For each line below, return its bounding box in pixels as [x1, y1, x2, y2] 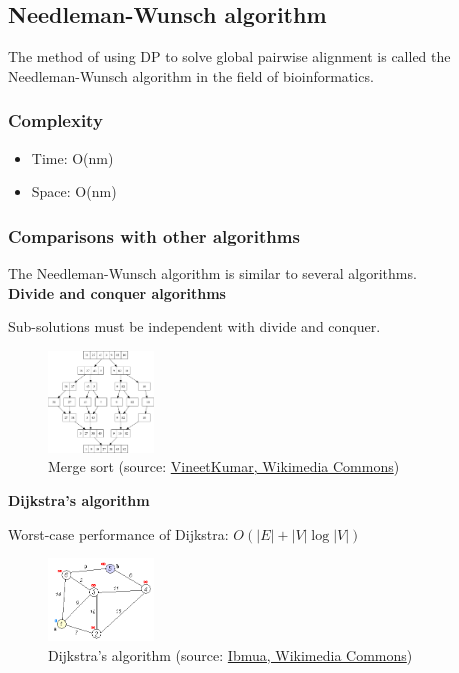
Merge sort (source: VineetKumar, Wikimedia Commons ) [48, 456, 400, 477]
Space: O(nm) [31, 181, 117, 202]
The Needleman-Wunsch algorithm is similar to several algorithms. [8, 263, 417, 284]
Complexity [8, 108, 103, 133]
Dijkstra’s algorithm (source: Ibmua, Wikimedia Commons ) [48, 644, 413, 665]
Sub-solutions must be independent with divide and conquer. [8, 316, 381, 337]
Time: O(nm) [31, 147, 114, 168]
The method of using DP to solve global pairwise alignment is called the [8, 46, 451, 67]
